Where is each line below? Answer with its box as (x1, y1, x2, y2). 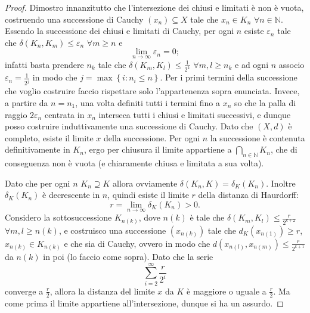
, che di (270, 143, 297, 156)
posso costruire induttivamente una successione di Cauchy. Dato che (5, 120, 253, 132)
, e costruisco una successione (58, 224, 166, 236)
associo (278, 58, 305, 70)
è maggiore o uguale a (187, 284, 266, 297)
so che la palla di (234, 96, 296, 109)
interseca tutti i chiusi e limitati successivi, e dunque (98, 108, 291, 120)
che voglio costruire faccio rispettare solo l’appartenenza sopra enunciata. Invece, (5, 85, 300, 97)
